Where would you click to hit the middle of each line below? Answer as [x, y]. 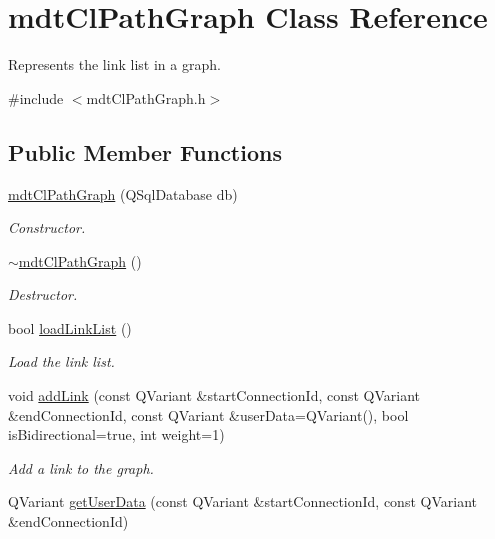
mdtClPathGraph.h [146, 97]
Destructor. [43, 294]
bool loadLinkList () [70, 327]
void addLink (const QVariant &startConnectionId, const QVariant [214, 395]
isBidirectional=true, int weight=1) [116, 434]
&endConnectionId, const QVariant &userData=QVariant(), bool [208, 414]
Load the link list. [61, 361]
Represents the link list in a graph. [114, 64]
